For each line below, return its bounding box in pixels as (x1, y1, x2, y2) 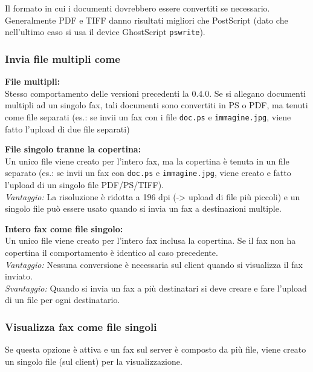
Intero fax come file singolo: (5, 222, 123, 235)
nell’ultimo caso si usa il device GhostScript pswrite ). (5, 25, 205, 38)
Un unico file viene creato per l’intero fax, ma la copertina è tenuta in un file (5, 154, 289, 167)
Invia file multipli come (5, 51, 120, 66)
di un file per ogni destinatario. (5, 293, 120, 306)
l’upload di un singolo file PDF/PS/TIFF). (5, 178, 164, 191)
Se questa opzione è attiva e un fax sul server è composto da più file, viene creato (5, 343, 306, 356)
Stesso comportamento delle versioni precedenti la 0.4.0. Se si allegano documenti (5, 86, 306, 99)
